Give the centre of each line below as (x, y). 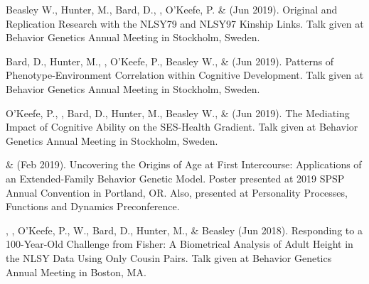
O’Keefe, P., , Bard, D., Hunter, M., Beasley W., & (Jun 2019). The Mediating (178, 113)
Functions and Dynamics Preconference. (93, 206)
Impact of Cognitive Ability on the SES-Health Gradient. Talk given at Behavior (182, 127)
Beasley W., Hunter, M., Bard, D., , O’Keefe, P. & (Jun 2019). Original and (172, 9)
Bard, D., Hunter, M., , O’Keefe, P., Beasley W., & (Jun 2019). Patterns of (170, 61)
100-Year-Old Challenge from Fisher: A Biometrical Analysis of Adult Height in (180, 244)
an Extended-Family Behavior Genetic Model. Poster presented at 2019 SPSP (175, 178)
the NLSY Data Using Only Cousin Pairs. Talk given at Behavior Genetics (169, 257)
